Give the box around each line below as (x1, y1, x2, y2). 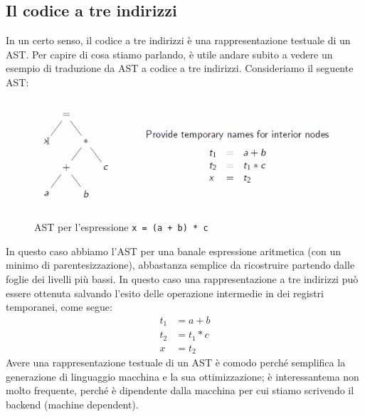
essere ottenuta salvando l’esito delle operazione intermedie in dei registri (6, 285, 324, 300)
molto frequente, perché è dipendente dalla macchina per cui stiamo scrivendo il (6, 383, 354, 398)
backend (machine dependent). (6, 396, 139, 411)
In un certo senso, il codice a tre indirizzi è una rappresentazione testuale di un (6, 33, 351, 48)
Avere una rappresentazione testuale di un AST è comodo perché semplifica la (6, 355, 346, 370)
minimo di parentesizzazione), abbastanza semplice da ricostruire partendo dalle (6, 257, 355, 272)
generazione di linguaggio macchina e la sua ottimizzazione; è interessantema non (6, 369, 359, 383)
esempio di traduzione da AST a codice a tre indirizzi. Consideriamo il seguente (6, 61, 354, 76)
